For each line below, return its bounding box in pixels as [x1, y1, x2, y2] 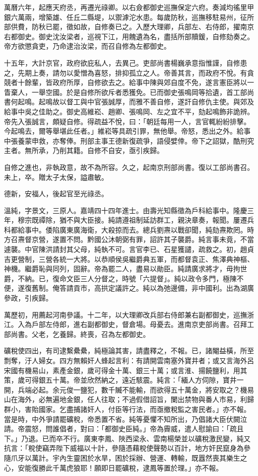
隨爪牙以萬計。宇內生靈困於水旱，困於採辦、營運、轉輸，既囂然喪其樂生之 [4, 452, 247, 463]
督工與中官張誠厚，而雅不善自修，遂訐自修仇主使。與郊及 [66, 96, 254, 107]
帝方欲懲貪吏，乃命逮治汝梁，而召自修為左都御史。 [4, 41, 171, 51]
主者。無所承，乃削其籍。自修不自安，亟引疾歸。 [4, 145, 164, 156]
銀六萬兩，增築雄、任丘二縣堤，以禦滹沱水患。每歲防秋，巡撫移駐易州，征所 [4, 11, 254, 22]
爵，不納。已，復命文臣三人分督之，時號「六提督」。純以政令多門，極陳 [4, 273, 237, 283]
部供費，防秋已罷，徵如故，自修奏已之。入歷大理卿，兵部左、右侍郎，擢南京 [4, 21, 254, 32]
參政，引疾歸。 [4, 293, 53, 303]
